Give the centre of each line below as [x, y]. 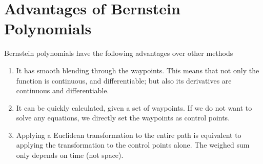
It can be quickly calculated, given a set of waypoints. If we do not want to [134, 107]
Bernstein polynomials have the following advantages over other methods [119, 53]
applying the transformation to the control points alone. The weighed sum [133, 145]
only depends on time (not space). [70, 155]
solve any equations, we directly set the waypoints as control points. [123, 118]
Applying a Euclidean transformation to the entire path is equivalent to [129, 135]
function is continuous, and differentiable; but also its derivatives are [124, 80]
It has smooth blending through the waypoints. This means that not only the [138, 70]
